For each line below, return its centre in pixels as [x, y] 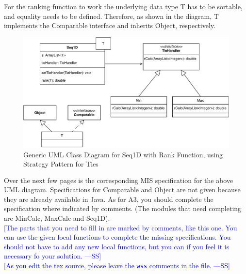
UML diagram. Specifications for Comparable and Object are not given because [122, 190]
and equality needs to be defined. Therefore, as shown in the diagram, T [111, 16]
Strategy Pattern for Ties [61, 164]
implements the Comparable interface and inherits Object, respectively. [110, 25]
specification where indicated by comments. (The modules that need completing [123, 208]
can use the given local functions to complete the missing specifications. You [117, 237]
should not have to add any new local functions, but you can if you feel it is [117, 246]
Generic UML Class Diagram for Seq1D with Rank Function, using [123, 154]
